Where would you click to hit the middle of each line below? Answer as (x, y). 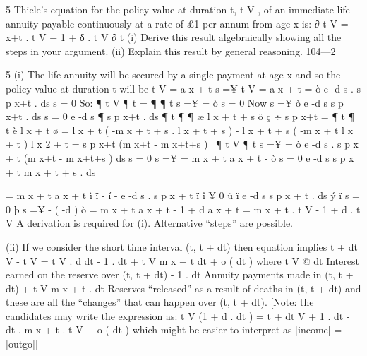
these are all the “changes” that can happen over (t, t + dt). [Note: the (160, 302)
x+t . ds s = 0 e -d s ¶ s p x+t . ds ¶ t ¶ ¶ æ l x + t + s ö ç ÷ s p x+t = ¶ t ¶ (180, 116)
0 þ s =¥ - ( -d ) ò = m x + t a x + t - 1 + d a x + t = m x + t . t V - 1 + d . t (183, 209)
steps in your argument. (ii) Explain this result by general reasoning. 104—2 (171, 51)
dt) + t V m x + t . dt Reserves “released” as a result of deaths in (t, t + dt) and (183, 288)
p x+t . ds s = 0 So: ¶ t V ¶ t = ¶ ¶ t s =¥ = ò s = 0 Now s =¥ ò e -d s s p (175, 102)
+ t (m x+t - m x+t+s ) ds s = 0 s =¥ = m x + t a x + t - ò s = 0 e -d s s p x (180, 157)
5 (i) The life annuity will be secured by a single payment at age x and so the (173, 75)
